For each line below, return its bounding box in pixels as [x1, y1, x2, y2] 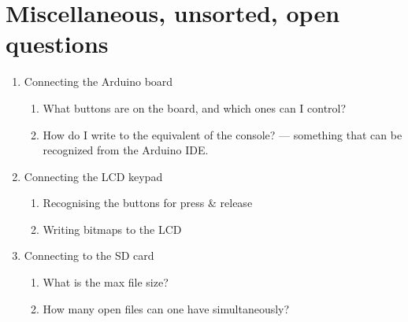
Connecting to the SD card [24, 247, 154, 264]
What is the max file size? [43, 274, 169, 291]
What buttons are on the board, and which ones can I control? [43, 99, 347, 116]
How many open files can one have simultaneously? [43, 300, 290, 316]
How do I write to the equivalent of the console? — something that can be [43, 126, 402, 142]
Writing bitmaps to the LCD [43, 220, 182, 237]
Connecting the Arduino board [24, 73, 173, 90]
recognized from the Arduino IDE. [43, 142, 209, 158]
